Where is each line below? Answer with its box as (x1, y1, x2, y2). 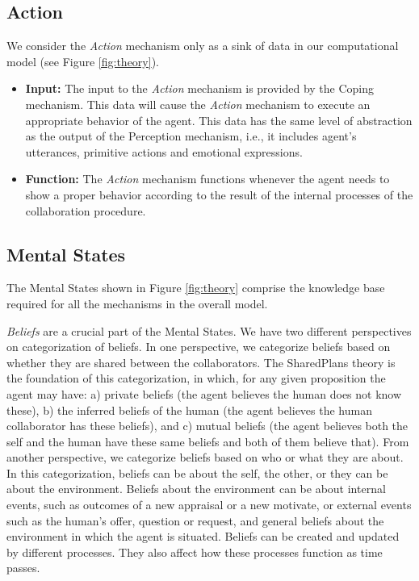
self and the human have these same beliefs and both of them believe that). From (6, 433, 409, 449)
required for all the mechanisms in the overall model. (6, 295, 268, 311)
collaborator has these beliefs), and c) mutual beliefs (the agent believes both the (6, 417, 409, 434)
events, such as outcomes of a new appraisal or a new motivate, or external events (6, 496, 412, 513)
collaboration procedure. (25, 202, 146, 219)
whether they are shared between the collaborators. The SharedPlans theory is (6, 353, 396, 370)
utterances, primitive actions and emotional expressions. (25, 143, 303, 160)
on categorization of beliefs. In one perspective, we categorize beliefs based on (6, 338, 391, 355)
